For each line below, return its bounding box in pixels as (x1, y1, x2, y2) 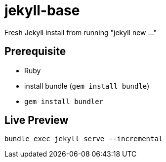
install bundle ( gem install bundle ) (24, 81, 150, 90)
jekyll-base (4, 2, 80, 19)
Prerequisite (4, 45, 66, 58)
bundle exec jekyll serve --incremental (4, 135, 163, 143)
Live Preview (4, 114, 69, 127)
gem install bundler (24, 97, 104, 106)
